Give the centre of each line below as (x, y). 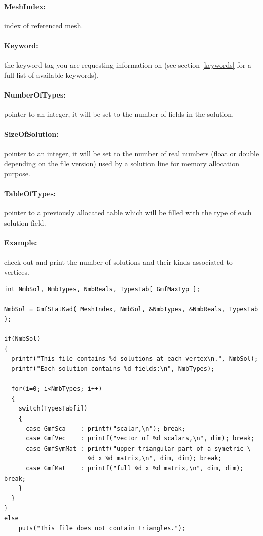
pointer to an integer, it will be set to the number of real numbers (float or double (132, 153)
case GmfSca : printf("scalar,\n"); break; (105, 429)
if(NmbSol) (22, 339)
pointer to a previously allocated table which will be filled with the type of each (128, 213)
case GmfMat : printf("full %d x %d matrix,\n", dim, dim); (135, 468)
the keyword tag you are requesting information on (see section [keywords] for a (128, 65)
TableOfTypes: (30, 193)
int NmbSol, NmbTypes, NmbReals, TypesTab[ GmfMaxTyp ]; (102, 289)
